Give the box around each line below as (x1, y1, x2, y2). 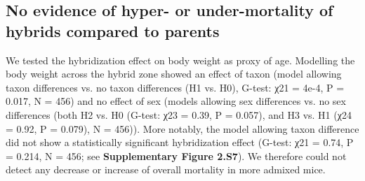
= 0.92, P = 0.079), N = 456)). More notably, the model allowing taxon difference (6, 121, 359, 136)
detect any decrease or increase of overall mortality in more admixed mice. (6, 162, 326, 177)
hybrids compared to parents (6, 20, 220, 41)
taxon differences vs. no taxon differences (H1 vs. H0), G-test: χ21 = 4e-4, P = (6, 80, 345, 94)
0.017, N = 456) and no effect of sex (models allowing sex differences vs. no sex (6, 94, 346, 108)
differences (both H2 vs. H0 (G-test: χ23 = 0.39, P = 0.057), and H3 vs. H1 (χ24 (6, 107, 352, 122)
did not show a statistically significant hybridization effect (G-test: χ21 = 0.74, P (6, 135, 354, 150)
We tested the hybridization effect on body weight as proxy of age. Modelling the (6, 52, 355, 67)
